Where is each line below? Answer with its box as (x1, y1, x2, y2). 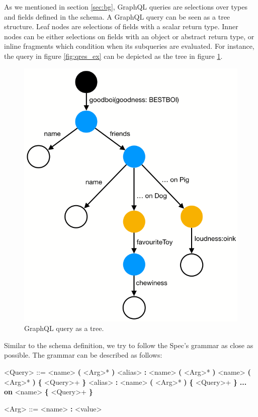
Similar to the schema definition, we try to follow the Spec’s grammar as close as (4, 340, 253, 350)
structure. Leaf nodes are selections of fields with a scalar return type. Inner (4, 21, 238, 32)
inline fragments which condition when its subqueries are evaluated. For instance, (4, 41, 254, 51)
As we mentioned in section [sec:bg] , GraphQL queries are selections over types (4, 2, 247, 12)
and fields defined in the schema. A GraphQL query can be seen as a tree (4, 11, 230, 22)
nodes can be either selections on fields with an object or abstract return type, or (4, 31, 254, 41)
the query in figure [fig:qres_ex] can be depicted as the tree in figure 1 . (4, 50, 223, 61)
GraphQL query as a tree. (24, 323, 104, 333)
